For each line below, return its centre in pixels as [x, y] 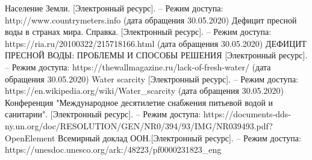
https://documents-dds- [247, 114]
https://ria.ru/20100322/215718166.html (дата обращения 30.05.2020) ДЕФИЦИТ [156, 43]
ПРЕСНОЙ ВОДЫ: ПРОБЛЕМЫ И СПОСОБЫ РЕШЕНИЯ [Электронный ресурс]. [156, 55]
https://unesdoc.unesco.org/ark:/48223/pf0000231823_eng [113, 149]
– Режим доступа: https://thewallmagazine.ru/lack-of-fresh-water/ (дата [138, 66]
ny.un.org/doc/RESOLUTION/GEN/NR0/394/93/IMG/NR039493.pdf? [139, 125]
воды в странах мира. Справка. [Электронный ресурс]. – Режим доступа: [138, 32]
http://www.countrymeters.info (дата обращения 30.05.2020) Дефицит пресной [151, 20]
